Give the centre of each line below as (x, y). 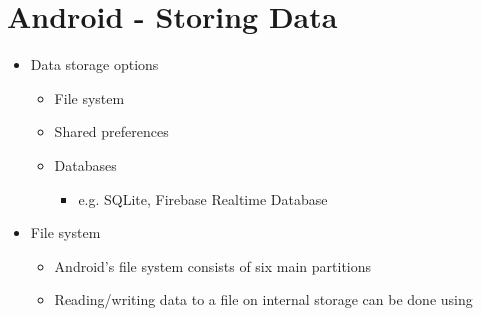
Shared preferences (111, 131)
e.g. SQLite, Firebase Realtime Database (203, 198)
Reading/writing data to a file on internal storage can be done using (263, 299)
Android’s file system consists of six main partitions (213, 265)
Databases (85, 164)
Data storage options (94, 64)
